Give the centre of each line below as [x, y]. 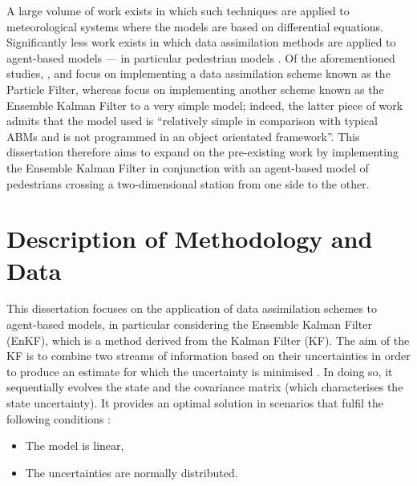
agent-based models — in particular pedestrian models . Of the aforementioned [201, 57]
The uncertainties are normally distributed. [132, 472]
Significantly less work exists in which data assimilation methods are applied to [201, 42]
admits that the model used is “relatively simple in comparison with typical [192, 121]
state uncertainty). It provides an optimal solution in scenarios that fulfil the [195, 403]
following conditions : [59, 418]
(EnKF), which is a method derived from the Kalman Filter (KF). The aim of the [208, 340]
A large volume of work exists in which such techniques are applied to [178, 10]
